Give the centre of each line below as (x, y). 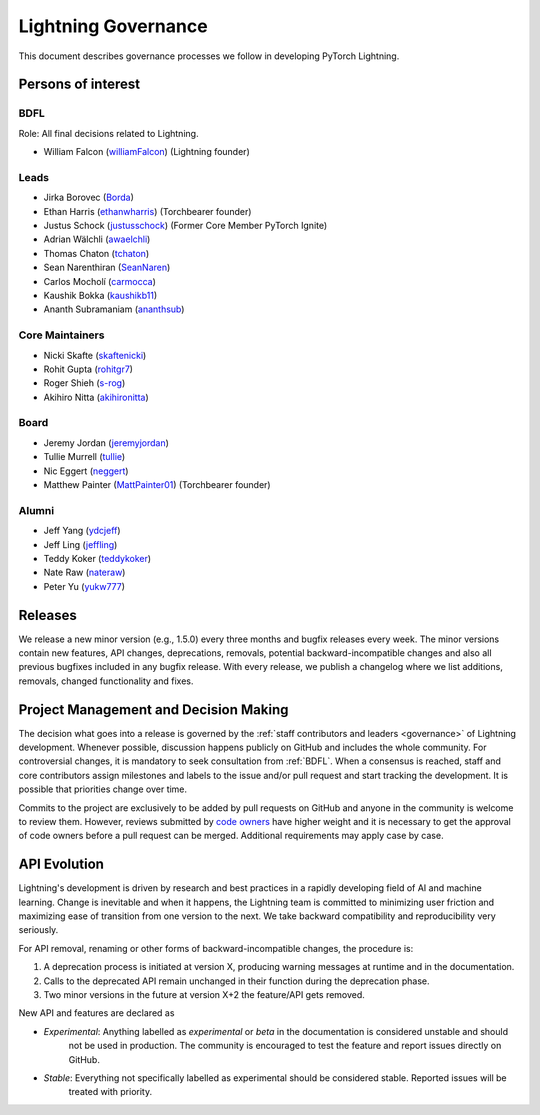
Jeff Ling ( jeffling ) (80, 544)
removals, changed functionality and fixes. (106, 681)
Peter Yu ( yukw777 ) (84, 586)
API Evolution (61, 864)
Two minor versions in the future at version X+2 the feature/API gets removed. (204, 995)
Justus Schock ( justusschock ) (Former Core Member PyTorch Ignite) (185, 226)
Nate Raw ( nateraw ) (84, 572)
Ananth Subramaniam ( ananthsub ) (114, 309)
